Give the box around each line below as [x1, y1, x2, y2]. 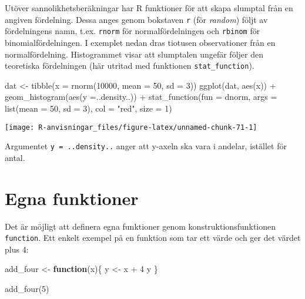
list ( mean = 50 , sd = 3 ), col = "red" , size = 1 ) [5, 102, 172, 114]
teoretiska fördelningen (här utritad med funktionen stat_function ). [5, 59, 254, 72]
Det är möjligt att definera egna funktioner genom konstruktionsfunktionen [5, 220, 276, 232]
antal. [5, 151, 25, 163]
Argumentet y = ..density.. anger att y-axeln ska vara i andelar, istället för [5, 140, 287, 152]
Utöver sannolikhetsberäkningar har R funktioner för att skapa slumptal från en [5, 2, 293, 14]
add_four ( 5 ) [5, 283, 49, 294]
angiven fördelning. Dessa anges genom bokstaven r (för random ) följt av [5, 13, 268, 25]
